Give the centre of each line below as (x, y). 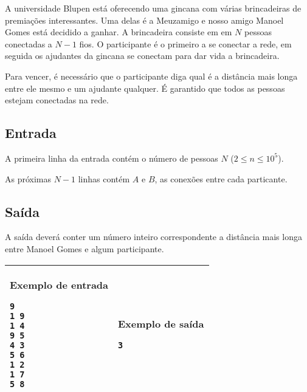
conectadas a (29, 43)
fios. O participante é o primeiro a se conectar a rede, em (185, 43)
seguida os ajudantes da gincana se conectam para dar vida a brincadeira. (142, 56)
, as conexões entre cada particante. (221, 178)
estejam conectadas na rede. (57, 100)
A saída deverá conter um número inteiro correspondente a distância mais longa (153, 237)
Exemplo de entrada (59, 284)
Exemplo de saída (161, 323)
